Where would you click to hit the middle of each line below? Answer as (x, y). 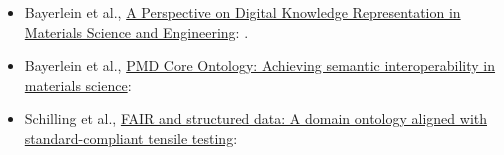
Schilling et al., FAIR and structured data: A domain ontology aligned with (256, 118)
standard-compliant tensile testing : (131, 137)
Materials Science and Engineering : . (136, 31)
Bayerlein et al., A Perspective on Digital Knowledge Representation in (242, 12)
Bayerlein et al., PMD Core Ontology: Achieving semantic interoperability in (260, 65)
